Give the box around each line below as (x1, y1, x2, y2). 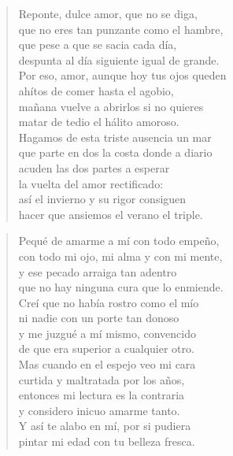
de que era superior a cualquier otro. (18, 340, 194, 357)
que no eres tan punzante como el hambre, (18, 20, 224, 37)
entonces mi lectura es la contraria (18, 387, 185, 403)
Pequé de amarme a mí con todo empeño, (18, 232, 220, 249)
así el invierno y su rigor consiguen (18, 191, 187, 207)
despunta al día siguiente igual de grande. (18, 51, 220, 68)
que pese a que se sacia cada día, (18, 36, 177, 53)
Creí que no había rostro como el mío (18, 294, 199, 310)
